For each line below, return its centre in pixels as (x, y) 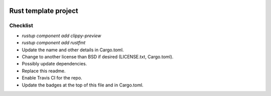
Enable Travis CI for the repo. (52, 78)
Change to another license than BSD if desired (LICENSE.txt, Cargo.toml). (98, 57)
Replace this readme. (44, 71)
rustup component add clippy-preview (61, 36)
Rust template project (44, 11)
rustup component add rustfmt (54, 43)
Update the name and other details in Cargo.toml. (73, 50)
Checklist (21, 26)
